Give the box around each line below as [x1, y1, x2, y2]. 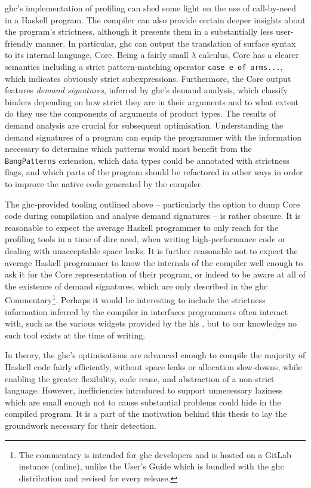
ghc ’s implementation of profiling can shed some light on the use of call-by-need [5, 2, 296, 14]
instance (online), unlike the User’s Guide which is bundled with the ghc [19, 460, 284, 472]
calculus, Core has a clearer [199, 48, 299, 61]
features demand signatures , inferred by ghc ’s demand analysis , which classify [5, 84, 288, 96]
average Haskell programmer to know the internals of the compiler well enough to [5, 256, 303, 269]
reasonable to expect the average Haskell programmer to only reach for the [5, 221, 279, 233]
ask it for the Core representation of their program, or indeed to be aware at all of [5, 268, 306, 280]
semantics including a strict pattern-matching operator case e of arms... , [5, 60, 283, 72]
